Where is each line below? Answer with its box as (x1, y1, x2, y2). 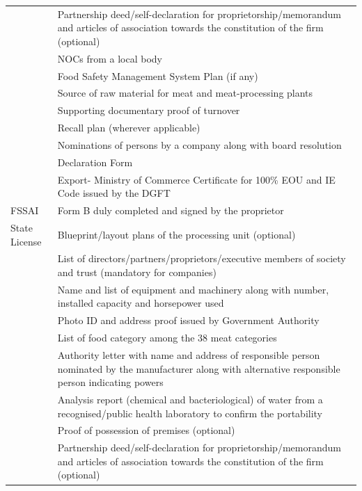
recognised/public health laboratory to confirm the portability (57, 405, 323, 420)
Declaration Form (57, 154, 133, 169)
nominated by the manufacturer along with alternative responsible (57, 361, 340, 376)
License (10, 234, 42, 248)
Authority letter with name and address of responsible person (57, 347, 320, 362)
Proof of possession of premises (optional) (57, 423, 235, 437)
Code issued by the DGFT (57, 186, 171, 200)
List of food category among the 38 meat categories (57, 330, 277, 345)
